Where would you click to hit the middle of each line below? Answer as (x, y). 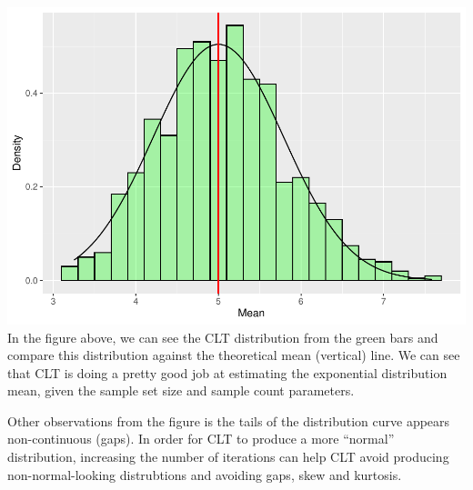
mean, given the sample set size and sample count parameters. (181, 390)
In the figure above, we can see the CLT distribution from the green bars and (223, 337)
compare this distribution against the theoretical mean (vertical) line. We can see (234, 355)
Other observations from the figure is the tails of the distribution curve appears (229, 420)
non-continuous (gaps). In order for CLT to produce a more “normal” (201, 439)
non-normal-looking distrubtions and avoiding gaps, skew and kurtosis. (205, 474)
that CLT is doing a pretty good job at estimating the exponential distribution (227, 372)
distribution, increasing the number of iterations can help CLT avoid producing (228, 457)
